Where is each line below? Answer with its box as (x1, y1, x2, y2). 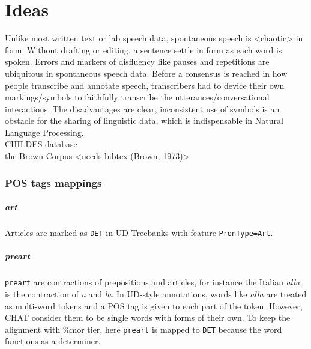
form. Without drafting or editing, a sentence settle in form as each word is (5, 43, 282, 56)
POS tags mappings (5, 175, 102, 190)
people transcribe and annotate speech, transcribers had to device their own (5, 79, 285, 91)
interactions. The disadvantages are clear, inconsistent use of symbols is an (5, 102, 280, 115)
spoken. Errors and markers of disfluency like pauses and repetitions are (5, 55, 270, 68)
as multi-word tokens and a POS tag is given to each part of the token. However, (5, 299, 303, 312)
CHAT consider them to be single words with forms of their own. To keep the (5, 311, 291, 324)
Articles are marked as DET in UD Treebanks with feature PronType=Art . (5, 226, 273, 239)
